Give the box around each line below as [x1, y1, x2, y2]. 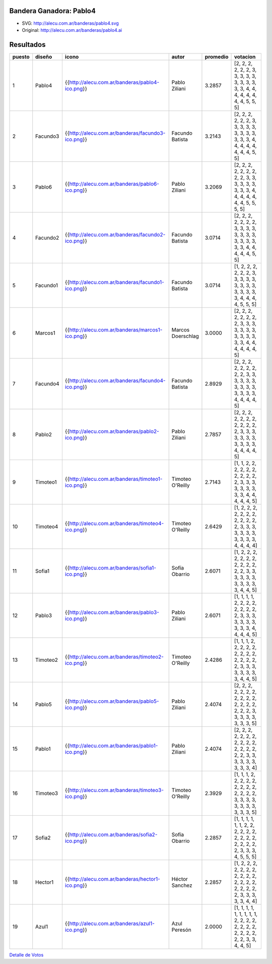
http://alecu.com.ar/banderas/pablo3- [69, 608, 160, 615]
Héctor [171, 875, 188, 882]
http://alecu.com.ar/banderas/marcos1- [69, 326, 163, 333]
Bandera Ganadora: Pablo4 [9, 7, 96, 15]
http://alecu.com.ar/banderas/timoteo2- [69, 653, 164, 660]
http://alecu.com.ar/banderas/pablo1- [69, 742, 158, 749]
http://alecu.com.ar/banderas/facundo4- [69, 377, 166, 384]
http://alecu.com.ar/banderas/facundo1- [69, 278, 165, 286]
